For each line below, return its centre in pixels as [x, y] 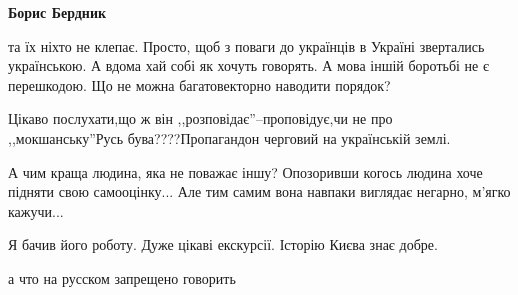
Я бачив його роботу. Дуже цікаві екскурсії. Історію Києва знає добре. [223, 244]
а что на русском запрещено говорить [122, 277]
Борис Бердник [57, 12]
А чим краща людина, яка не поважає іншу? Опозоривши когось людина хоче [245, 171]
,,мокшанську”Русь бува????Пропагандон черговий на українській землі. [229, 137]
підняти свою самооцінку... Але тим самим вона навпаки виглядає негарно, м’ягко [259, 191]
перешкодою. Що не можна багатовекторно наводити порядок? [199, 84]
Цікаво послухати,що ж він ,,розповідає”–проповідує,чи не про [200, 118]
